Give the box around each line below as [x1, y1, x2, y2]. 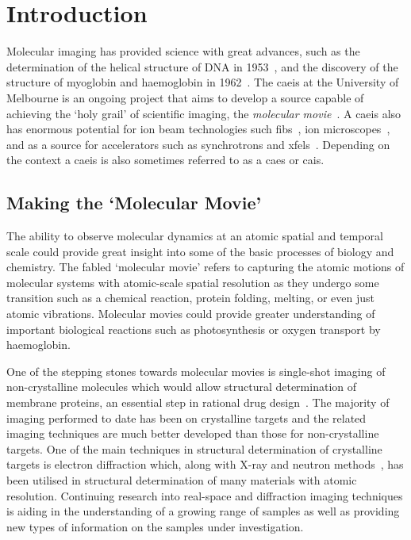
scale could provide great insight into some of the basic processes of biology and [6, 243, 394, 259]
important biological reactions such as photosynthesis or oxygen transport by [6, 320, 381, 337]
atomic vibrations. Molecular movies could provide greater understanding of [6, 305, 375, 322]
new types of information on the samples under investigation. [6, 518, 304, 534]
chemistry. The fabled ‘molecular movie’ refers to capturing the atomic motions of [6, 259, 405, 275]
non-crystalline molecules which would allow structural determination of [6, 378, 357, 395]
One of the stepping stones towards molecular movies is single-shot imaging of [6, 362, 386, 379]
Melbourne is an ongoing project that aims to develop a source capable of [6, 89, 364, 105]
